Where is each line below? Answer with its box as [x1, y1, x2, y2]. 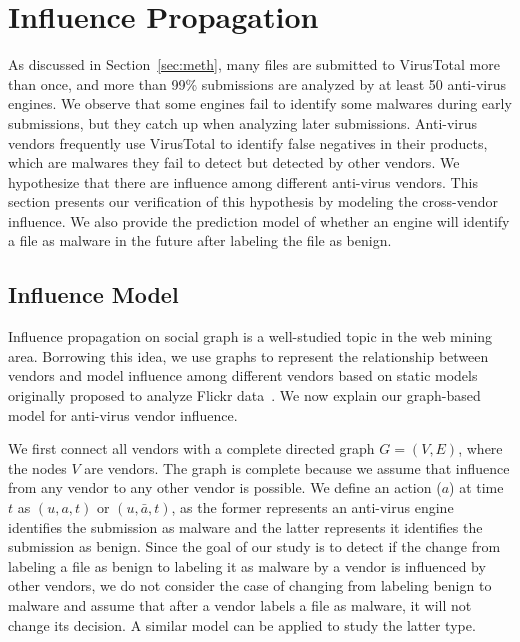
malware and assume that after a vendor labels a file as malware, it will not [8, 594, 472, 615]
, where [458, 438, 503, 459]
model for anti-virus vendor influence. [8, 404, 238, 425]
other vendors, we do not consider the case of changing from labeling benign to [8, 575, 492, 596]
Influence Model [8, 279, 179, 310]
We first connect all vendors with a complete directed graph [8, 438, 375, 459]
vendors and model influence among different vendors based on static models [8, 365, 478, 386]
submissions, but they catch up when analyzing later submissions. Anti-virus [8, 112, 478, 133]
